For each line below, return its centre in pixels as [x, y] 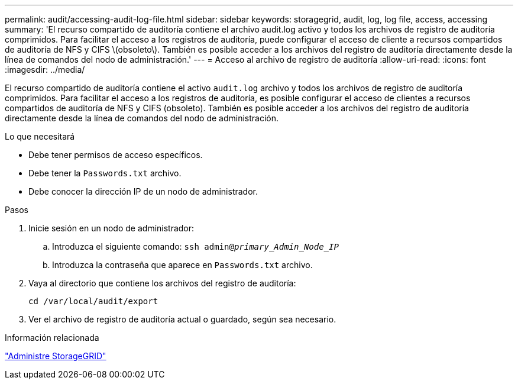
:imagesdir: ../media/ [45, 70]
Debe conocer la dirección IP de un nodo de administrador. [143, 191]
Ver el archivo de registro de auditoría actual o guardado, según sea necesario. [182, 319]
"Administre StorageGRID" [56, 356]
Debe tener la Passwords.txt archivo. [105, 173]
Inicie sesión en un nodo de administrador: [111, 228]
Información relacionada [52, 338]
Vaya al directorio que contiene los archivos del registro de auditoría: [162, 283]
